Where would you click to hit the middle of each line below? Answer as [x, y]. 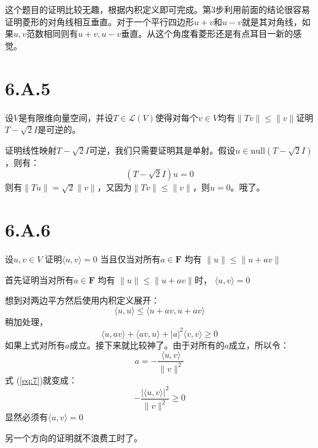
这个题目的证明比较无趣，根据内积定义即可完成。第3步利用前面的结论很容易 [157, 9]
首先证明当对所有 [39, 279]
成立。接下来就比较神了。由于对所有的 [147, 344]
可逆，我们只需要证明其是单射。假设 [162, 150]
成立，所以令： [259, 344]
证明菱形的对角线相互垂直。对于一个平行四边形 [99, 21]
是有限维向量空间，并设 [66, 117]
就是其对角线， [272, 21]
